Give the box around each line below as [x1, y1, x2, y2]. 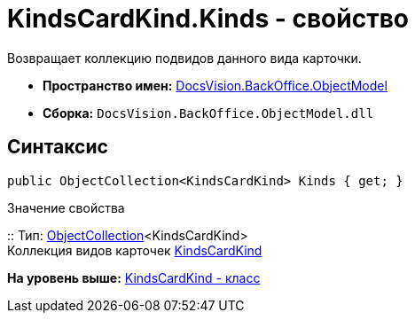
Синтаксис [7, 136, 108, 159]
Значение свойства [7, 199, 125, 215]
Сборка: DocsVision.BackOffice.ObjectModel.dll [43, 105, 374, 121]
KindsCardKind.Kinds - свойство [7, 4, 409, 34]
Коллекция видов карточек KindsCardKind [7, 242, 262, 258]
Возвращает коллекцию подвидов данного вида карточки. [7, 50, 362, 66]
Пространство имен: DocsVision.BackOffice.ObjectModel [43, 77, 388, 93]
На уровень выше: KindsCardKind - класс [7, 269, 261, 285]
